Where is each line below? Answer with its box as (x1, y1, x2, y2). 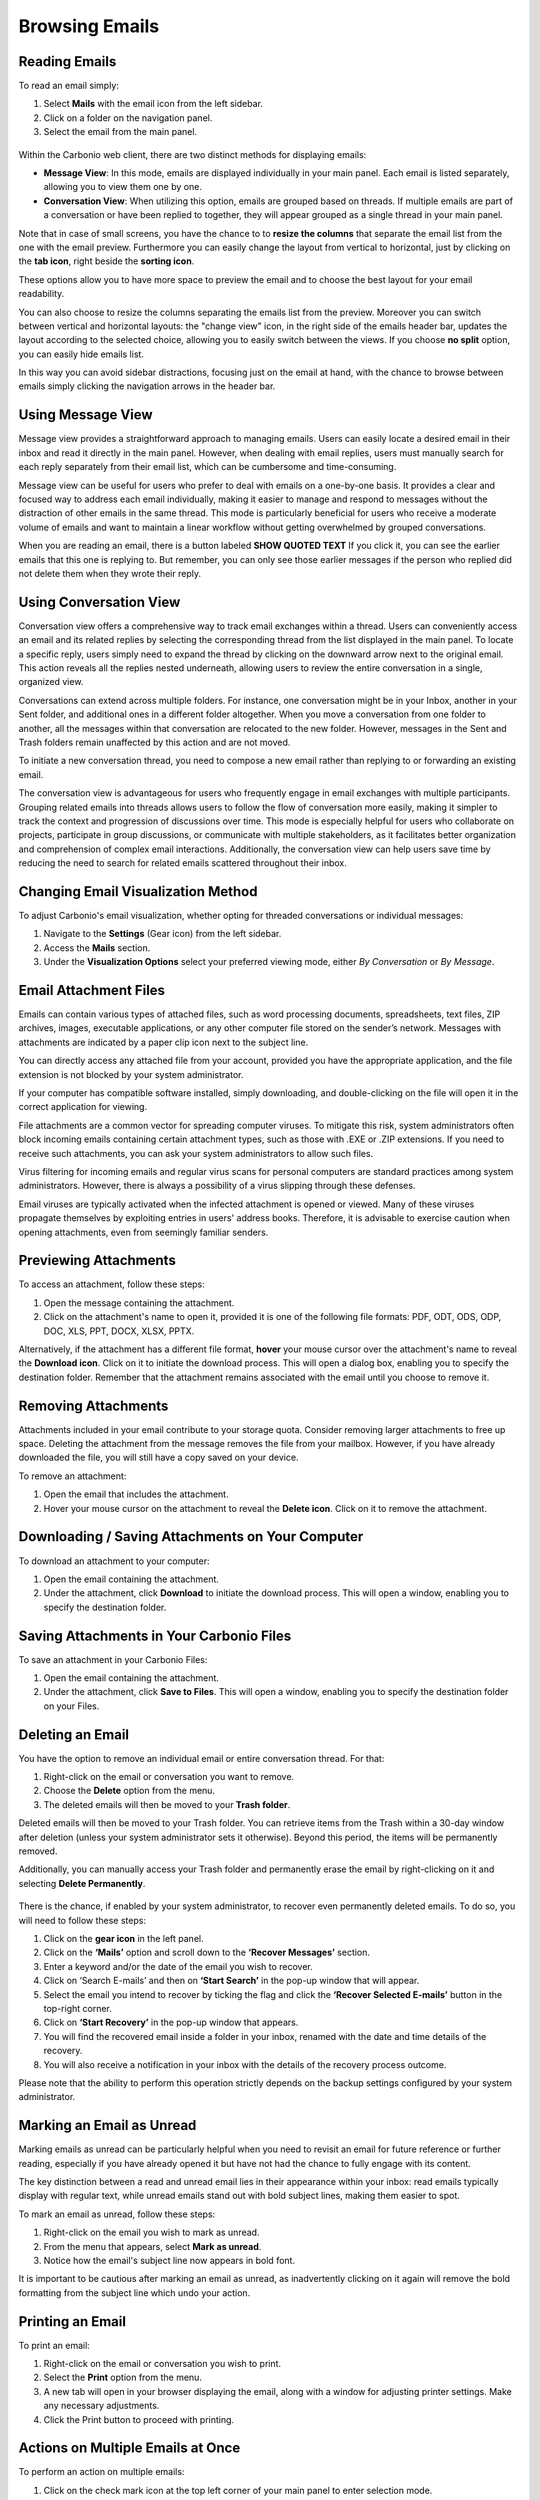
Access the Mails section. (43, 941, 151, 954)
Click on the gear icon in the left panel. (43, 1932, 204, 1944)
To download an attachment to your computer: (18, 1555, 210, 1567)
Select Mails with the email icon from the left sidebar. (43, 98, 264, 110)
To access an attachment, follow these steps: (18, 1278, 205, 1290)
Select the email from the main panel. (43, 126, 198, 138)
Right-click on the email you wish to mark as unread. (43, 2226, 260, 2239)
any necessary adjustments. (43, 2400, 160, 2412)
